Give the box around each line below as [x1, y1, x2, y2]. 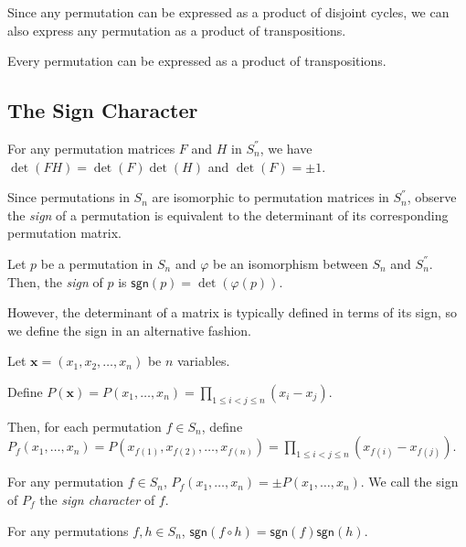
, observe [407, 188, 457, 207]
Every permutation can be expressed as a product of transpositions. [7, 51, 387, 70]
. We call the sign [360, 472, 459, 491]
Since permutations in [7, 188, 130, 207]
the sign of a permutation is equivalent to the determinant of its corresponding [7, 205, 449, 224]
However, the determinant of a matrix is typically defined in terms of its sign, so [7, 303, 458, 322]
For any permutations [7, 520, 129, 540]
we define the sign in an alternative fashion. [7, 320, 251, 339]
